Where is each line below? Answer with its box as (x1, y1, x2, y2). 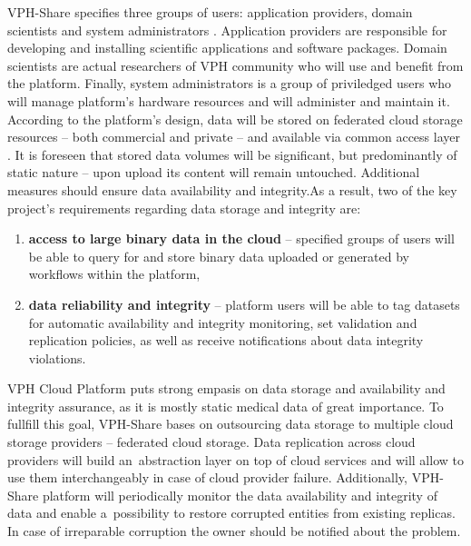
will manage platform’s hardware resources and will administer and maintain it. (7, 91, 450, 110)
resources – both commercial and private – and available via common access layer (7, 127, 460, 146)
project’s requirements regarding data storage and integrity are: (7, 198, 361, 217)
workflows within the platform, (28, 264, 201, 283)
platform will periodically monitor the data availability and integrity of (42, 485, 437, 504)
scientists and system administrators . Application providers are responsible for (7, 20, 447, 39)
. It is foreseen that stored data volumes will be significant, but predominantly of (7, 144, 457, 164)
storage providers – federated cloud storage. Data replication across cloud (7, 432, 416, 452)
